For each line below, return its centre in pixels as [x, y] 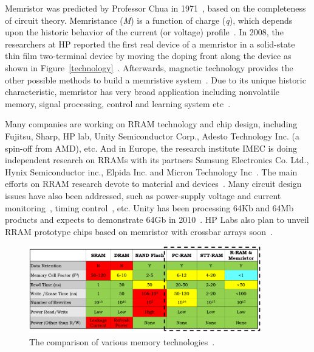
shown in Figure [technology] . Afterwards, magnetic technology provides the [149, 67]
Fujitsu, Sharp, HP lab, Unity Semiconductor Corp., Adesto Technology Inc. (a [152, 136]
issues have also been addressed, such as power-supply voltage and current [143, 195]
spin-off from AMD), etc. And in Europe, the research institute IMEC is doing [151, 148]
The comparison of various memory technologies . [122, 341]
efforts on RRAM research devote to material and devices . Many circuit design [153, 184]
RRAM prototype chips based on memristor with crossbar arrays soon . [139, 231]
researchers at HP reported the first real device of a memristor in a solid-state [150, 44]
